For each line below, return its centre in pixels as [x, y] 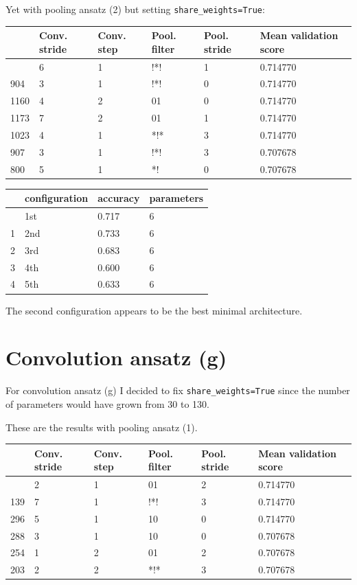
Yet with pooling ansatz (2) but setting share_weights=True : [135, 9]
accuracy [119, 198]
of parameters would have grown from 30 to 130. [107, 403]
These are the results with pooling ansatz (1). [102, 427]
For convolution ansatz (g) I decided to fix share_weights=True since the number [178, 390]
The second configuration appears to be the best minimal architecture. [154, 310]
